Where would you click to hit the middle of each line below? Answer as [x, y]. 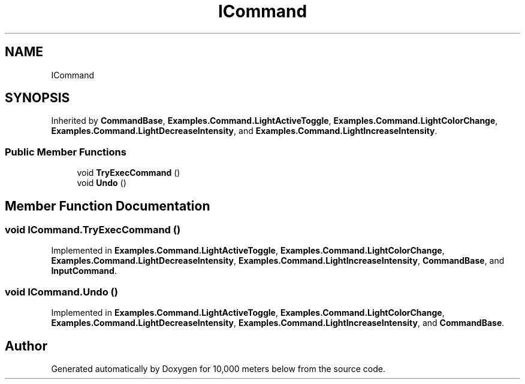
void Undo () [102, 183]
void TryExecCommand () [129, 173]
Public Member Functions [66, 152]
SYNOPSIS [37, 98]
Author [26, 346]
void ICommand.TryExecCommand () [93, 230]
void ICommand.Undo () [61, 292]
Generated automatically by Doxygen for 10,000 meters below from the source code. [218, 369]
